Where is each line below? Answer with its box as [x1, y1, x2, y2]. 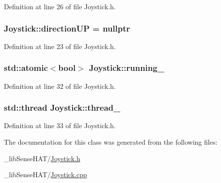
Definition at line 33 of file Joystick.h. [4, 120, 116, 131]
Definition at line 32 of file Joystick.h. [4, 81, 116, 91]
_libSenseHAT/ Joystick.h [4, 153, 80, 163]
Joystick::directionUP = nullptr [4, 22, 130, 34]
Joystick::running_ [89, 62, 164, 74]
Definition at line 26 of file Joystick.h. [4, 1, 116, 11]
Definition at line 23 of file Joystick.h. [4, 41, 116, 51]
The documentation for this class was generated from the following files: [4, 137, 218, 147]
